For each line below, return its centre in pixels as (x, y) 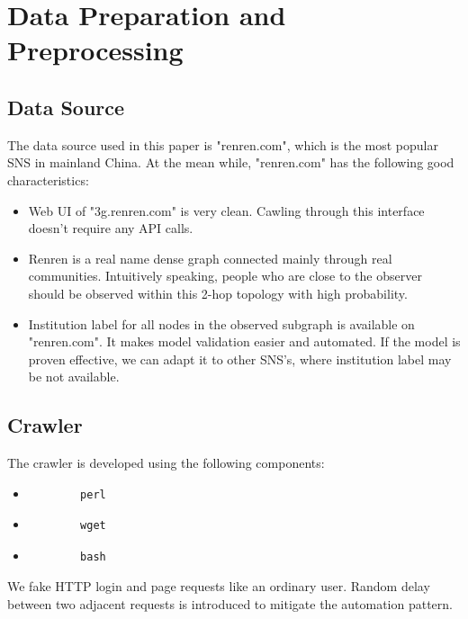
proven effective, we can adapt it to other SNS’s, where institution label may (240, 359)
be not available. (74, 377)
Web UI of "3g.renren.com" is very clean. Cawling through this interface (226, 210)
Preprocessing (95, 50)
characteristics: (48, 179)
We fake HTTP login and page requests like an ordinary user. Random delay (219, 586)
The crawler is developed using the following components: (166, 463)
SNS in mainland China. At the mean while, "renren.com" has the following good (231, 162)
